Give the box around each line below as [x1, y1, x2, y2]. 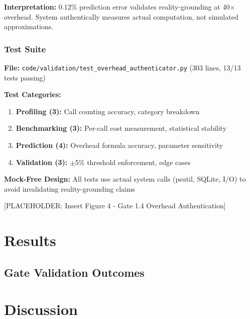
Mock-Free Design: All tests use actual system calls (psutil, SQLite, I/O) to [4, 174, 246, 184]
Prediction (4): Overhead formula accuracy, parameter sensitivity [16, 140, 223, 150]
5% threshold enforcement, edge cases [75, 156, 191, 167]
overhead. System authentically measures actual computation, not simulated [4, 11, 238, 22]
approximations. [4, 21, 54, 32]
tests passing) [4, 72, 46, 83]
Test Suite [4, 42, 46, 55]
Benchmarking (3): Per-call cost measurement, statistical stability [16, 123, 227, 133]
